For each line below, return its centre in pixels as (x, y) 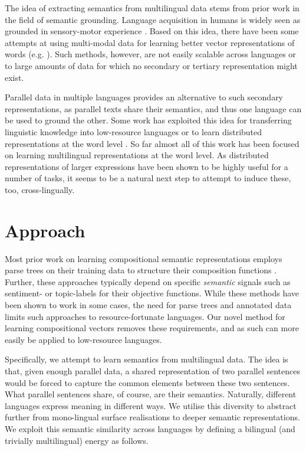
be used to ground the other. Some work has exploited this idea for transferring (148, 120)
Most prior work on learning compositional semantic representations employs (144, 258)
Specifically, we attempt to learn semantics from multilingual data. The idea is (147, 359)
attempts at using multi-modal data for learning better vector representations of (150, 42)
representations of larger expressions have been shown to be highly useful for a (147, 166)
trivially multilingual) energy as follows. (77, 440)
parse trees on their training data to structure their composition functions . (141, 270)
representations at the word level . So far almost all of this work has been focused (152, 143)
